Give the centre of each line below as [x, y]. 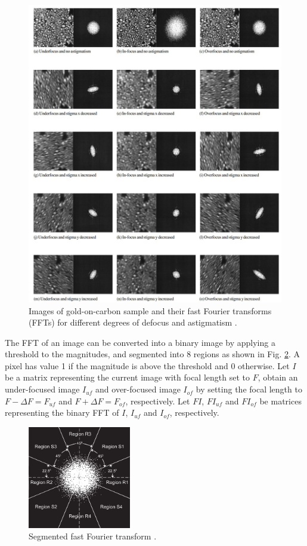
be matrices [280, 401]
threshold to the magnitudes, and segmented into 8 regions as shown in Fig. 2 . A [153, 354]
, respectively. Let [158, 401]
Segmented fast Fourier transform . [93, 536]
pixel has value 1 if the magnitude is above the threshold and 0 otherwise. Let [147, 365]
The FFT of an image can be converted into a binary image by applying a [140, 342]
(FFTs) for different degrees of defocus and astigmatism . [133, 322]
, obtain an [278, 377]
